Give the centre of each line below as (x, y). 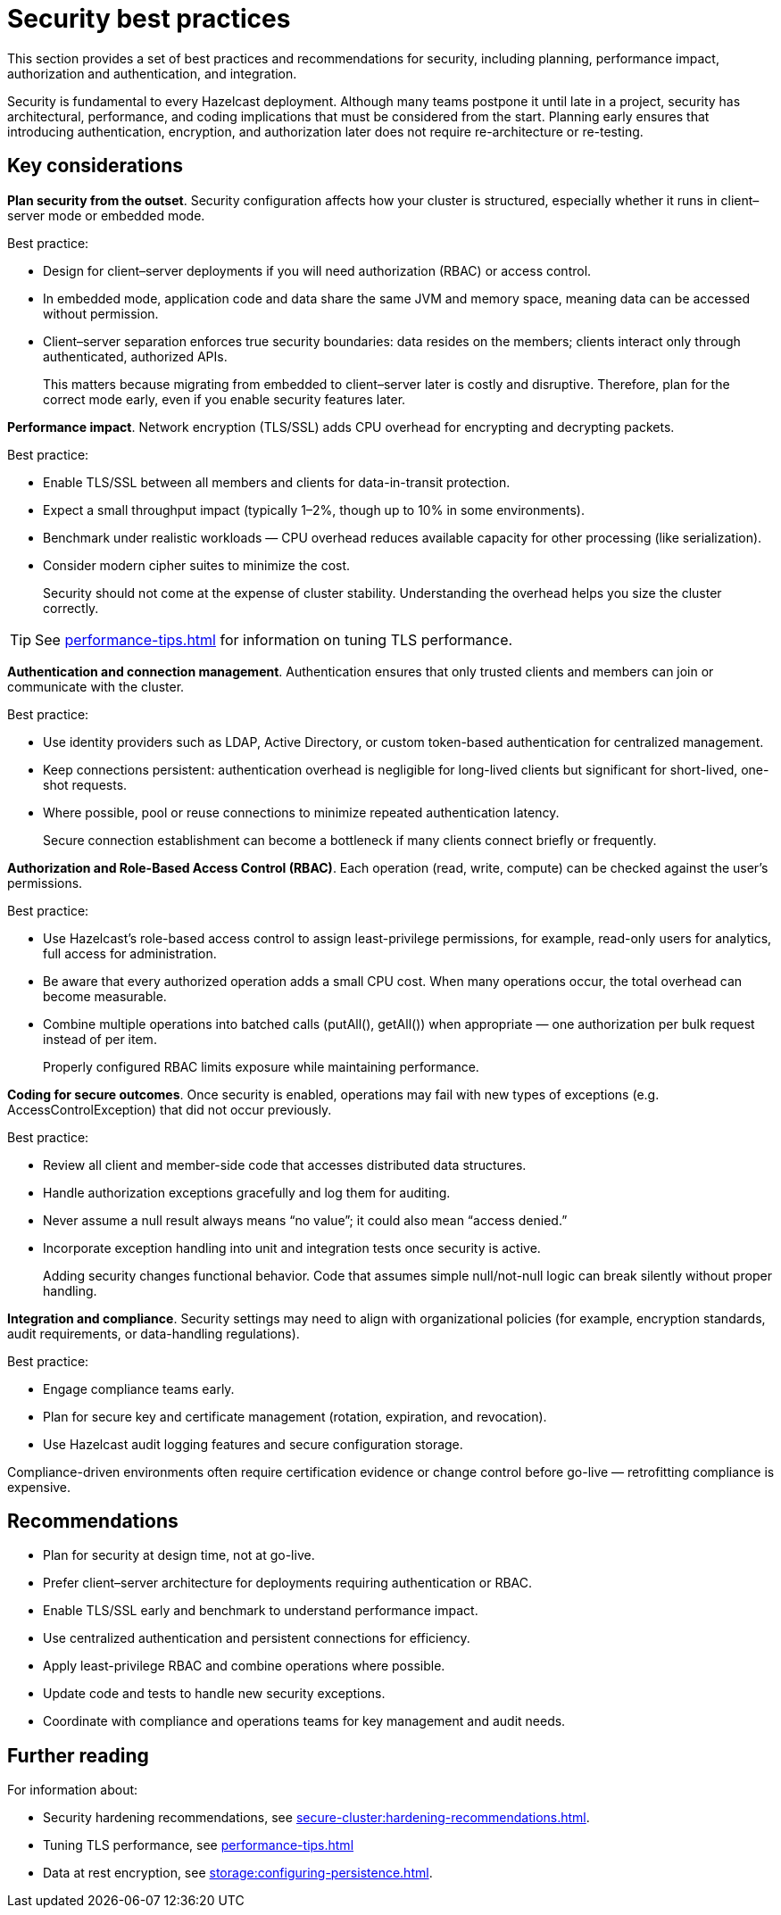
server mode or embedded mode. (106, 215)
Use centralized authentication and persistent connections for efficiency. (257, 1638)
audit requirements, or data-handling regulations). (154, 1333)
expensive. (39, 1487)
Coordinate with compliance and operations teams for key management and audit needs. (304, 1721)
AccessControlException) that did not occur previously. (170, 1109)
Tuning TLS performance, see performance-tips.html (199, 1845)
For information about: (73, 1790)
